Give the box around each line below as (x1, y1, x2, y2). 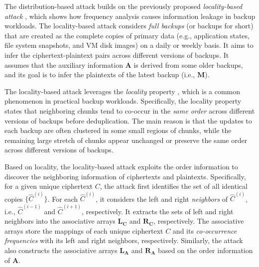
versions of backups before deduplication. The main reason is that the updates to (4, 115, 252, 126)
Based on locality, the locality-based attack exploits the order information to (4, 161, 238, 171)
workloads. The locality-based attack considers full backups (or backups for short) (4, 20, 254, 31)
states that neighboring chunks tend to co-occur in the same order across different (4, 105, 255, 116)
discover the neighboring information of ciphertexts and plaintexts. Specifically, (4, 171, 246, 181)
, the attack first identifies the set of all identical (100, 181, 248, 191)
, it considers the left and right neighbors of (96, 193, 228, 204)
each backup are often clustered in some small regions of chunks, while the (4, 125, 232, 135)
